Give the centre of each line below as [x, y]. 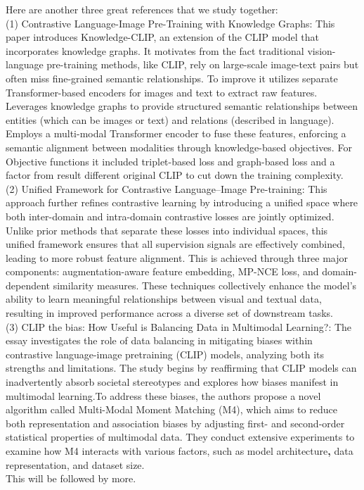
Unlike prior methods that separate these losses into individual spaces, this [167, 230]
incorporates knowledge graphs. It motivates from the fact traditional [155, 50]
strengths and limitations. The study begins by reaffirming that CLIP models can [181, 368]
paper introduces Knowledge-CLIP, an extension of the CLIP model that [162, 37]
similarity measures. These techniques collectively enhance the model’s [205, 285]
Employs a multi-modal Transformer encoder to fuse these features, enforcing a [176, 133]
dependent [28, 285]
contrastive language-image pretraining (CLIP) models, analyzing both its [165, 354]
